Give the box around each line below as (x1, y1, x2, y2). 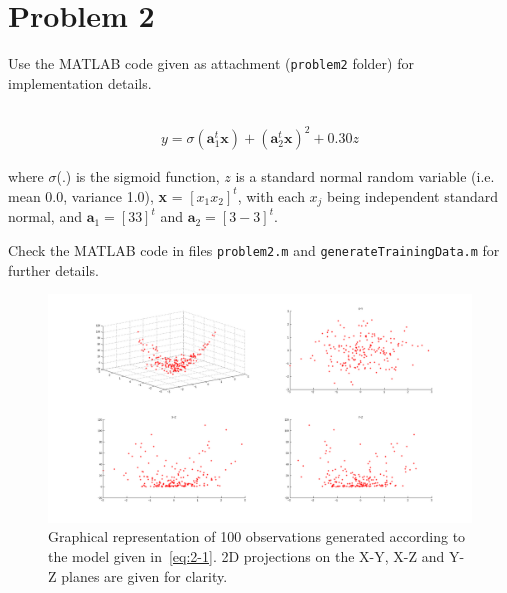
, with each (237, 185, 305, 206)
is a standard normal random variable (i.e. (235, 166, 495, 187)
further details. (8, 259, 99, 280)
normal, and (8, 206, 82, 227)
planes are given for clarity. (61, 565, 228, 586)
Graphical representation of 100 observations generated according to (48, 526, 466, 547)
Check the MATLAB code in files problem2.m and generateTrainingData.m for (8, 239, 500, 260)
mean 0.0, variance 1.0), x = (8, 185, 183, 206)
